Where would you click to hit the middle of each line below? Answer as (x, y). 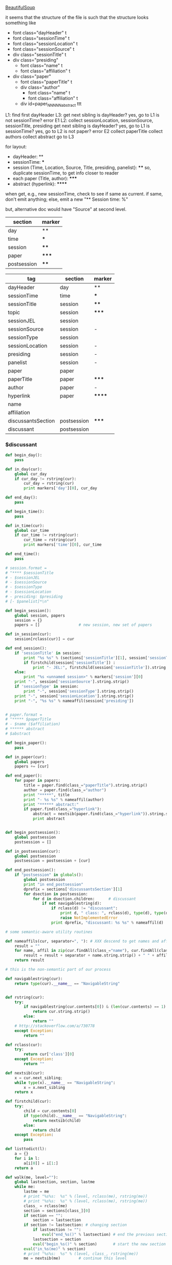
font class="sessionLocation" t (45, 44)
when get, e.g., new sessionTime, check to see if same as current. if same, (84, 194)
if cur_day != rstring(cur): (46, 479)
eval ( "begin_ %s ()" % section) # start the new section (99, 1244)
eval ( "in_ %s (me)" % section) (55, 1249)
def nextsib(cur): (25, 1073)
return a (24, 1168)
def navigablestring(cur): (34, 979)
